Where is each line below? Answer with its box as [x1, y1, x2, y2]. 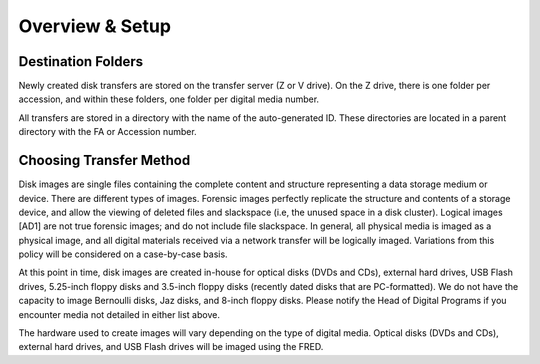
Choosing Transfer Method [18, 152, 191, 169]
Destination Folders [18, 53, 144, 70]
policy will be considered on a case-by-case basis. [18, 248, 229, 260]
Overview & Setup [18, 15, 172, 37]
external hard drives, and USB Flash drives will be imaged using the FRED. [18, 341, 324, 353]
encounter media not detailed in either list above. [18, 308, 220, 320]
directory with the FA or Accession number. [18, 126, 197, 138]
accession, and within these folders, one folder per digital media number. [18, 93, 320, 105]
